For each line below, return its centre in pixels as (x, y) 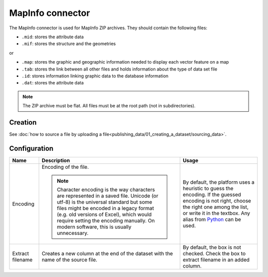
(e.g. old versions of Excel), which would (104, 214)
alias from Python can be (212, 219)
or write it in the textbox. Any (216, 213)
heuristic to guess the (208, 188)
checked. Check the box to (214, 253)
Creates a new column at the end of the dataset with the (107, 253)
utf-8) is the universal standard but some (104, 202)
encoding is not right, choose (217, 201)
